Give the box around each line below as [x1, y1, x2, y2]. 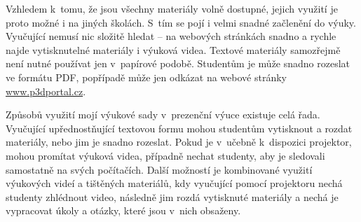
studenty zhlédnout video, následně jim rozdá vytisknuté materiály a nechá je [6, 189, 339, 204]
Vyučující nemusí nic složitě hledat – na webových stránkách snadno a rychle [6, 29, 336, 43]
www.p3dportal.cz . [6, 83, 86, 98]
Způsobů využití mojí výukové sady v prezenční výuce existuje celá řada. [6, 107, 320, 122]
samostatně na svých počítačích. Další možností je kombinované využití [6, 162, 313, 176]
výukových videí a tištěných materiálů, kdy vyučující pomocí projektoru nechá [6, 176, 343, 190]
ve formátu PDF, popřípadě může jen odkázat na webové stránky [6, 69, 287, 84]
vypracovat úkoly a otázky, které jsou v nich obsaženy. [6, 203, 241, 218]
